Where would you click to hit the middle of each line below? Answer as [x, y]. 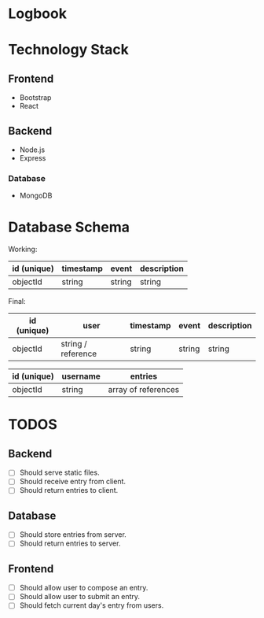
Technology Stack [69, 50]
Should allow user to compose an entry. [84, 588]
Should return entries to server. [70, 543]
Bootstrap [35, 98]
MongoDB [36, 196]
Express [33, 158]
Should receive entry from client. [73, 482]
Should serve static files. [59, 472]
